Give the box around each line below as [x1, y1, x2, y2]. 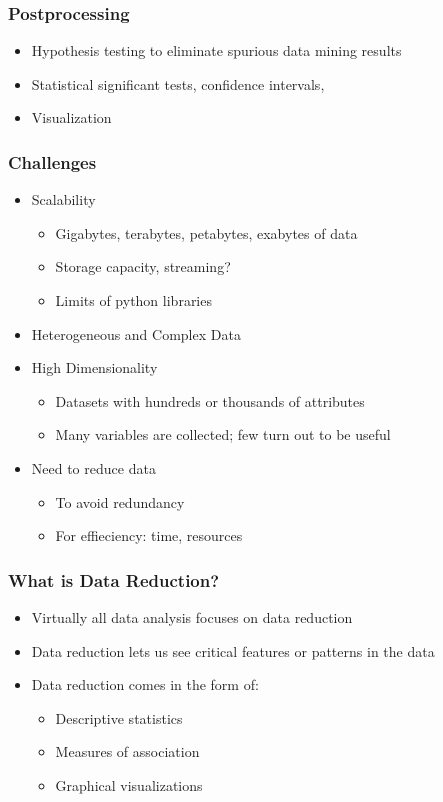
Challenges [8, 149, 97, 174]
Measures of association [55, 741, 200, 762]
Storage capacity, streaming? [55, 256, 231, 277]
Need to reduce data [31, 457, 156, 478]
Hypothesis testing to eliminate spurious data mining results [31, 40, 402, 61]
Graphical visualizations [55, 774, 203, 795]
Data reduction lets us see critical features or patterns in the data [31, 640, 435, 661]
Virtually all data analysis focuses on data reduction [31, 606, 353, 627]
